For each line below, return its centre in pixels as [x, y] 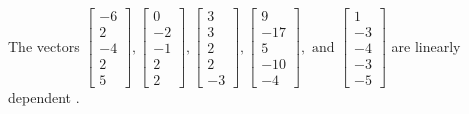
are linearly [426, 45]
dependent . [44, 97]
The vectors [44, 45]
